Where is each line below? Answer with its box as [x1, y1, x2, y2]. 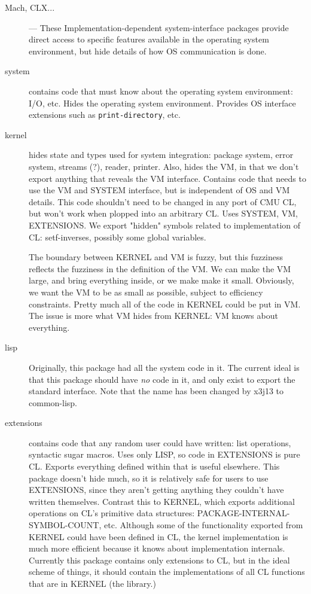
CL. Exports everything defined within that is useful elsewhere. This [29, 460, 280, 473]
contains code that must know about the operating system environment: [29, 84, 293, 97]
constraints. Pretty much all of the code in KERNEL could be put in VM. [29, 297, 301, 310]
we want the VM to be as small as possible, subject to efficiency [29, 285, 263, 298]
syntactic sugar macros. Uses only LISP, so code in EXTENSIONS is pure [29, 448, 300, 461]
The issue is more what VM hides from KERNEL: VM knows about [29, 309, 278, 322]
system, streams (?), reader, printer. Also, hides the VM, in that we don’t [29, 160, 299, 172]
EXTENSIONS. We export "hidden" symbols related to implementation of [29, 218, 301, 231]
